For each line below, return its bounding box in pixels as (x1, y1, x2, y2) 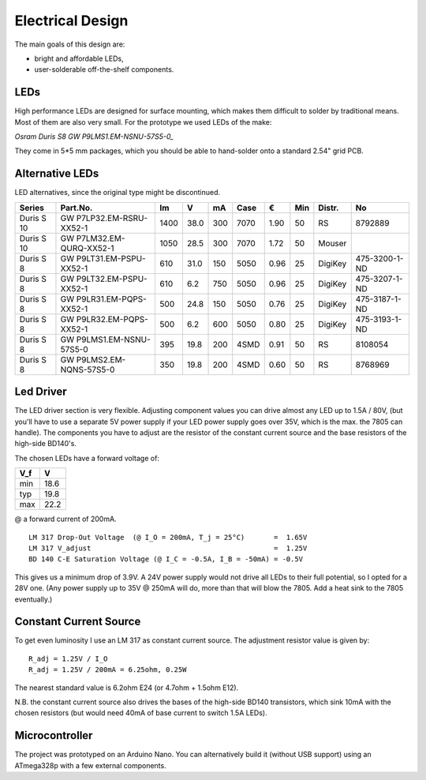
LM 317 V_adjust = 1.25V (28, 543, 308, 553)
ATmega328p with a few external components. (14, 760, 166, 770)
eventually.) (14, 594, 53, 604)
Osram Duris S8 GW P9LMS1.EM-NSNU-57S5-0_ (14, 132, 174, 141)
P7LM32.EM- (76, 233, 125, 244)
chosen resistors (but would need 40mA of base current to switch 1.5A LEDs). (14, 708, 267, 718)
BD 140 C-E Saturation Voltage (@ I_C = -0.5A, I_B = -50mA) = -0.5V (28, 555, 304, 564)
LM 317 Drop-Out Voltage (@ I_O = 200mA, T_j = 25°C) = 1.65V (28, 533, 308, 542)
